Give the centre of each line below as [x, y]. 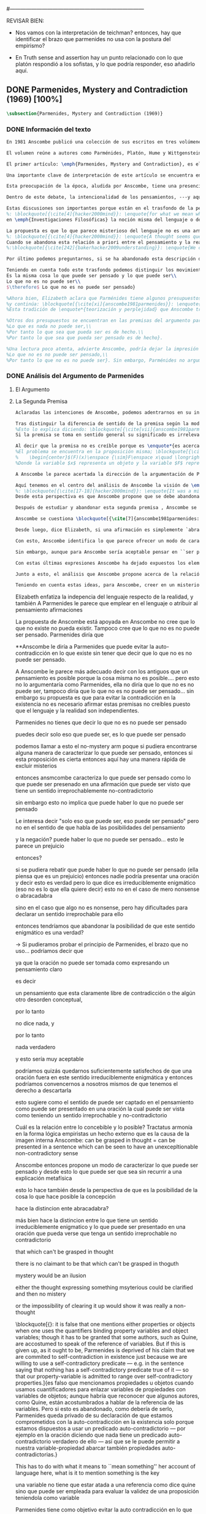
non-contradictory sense [47, 1153]
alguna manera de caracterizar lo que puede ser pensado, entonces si [104, 753]
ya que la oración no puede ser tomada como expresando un [92, 963]
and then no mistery [40, 1294]
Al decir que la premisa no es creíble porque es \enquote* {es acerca [107, 446]
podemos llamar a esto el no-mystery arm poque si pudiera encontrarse [106, 746]
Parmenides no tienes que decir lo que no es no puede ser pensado [101, 722]
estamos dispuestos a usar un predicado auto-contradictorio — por [100, 1429]
